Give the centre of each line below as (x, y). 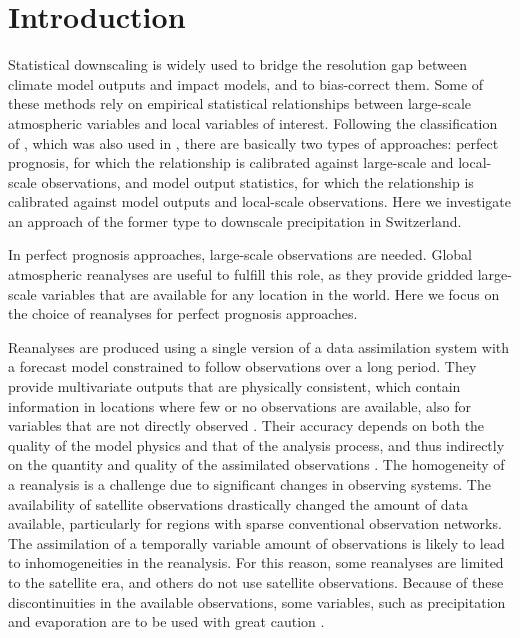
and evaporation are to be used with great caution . (166, 621)
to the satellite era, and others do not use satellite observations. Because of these (256, 581)
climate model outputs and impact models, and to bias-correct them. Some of (246, 83)
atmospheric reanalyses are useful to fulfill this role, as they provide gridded (241, 274)
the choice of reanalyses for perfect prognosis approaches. (183, 313)
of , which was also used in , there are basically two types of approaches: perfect (253, 142)
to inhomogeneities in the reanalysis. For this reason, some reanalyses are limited (256, 562)
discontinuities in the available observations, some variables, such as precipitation (257, 601)
